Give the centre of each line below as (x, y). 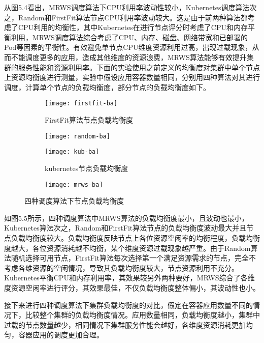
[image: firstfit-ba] (81, 104)
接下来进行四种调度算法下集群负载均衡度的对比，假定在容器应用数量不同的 (128, 305)
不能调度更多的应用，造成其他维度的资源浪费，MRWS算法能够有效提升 (129, 57)
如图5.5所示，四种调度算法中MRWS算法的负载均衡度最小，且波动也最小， (126, 218)
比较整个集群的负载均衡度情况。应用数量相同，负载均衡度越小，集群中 (142, 315)
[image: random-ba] (77, 136)
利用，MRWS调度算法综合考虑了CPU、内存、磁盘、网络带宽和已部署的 (129, 37)
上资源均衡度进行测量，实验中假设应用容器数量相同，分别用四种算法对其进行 (132, 77)
